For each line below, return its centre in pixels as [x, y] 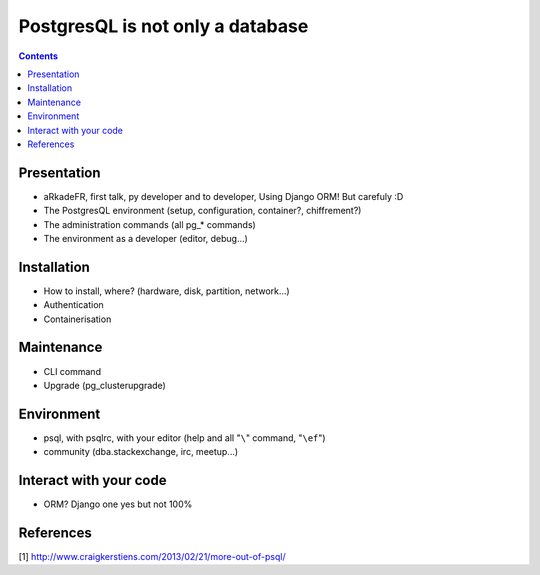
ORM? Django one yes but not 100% [118, 504]
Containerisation [77, 319]
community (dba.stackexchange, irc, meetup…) [141, 452]
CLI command [72, 371]
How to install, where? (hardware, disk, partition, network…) [166, 291]
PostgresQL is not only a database [163, 26]
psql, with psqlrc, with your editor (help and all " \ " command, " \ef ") [184, 437]
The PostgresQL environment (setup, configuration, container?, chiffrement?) [202, 211]
